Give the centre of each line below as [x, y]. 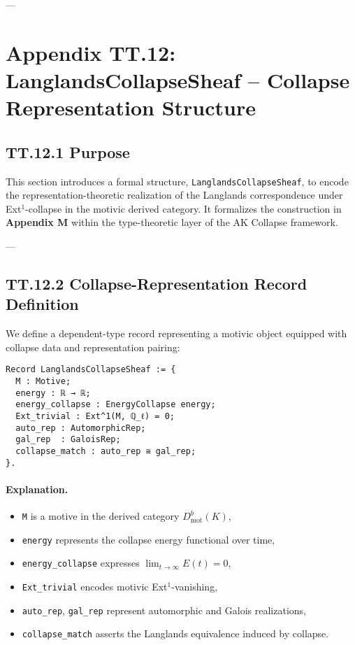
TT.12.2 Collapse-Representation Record [157, 283]
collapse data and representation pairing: [93, 347]
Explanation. [37, 489]
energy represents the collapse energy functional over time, [148, 539]
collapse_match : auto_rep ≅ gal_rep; [106, 451]
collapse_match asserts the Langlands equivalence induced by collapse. [175, 633]
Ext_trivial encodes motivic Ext [95, 587]
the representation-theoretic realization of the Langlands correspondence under [174, 195]
